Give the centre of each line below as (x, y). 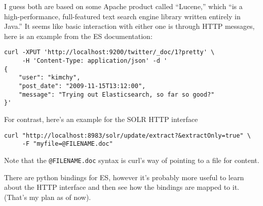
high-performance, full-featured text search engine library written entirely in (122, 16)
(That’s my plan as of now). (48, 197)
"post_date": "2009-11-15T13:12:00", (82, 86)
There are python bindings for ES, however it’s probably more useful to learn (124, 177)
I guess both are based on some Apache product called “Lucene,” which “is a (123, 6)
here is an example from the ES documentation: (78, 36)
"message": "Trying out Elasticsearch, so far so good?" (117, 94)
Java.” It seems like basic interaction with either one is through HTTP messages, (129, 26)
